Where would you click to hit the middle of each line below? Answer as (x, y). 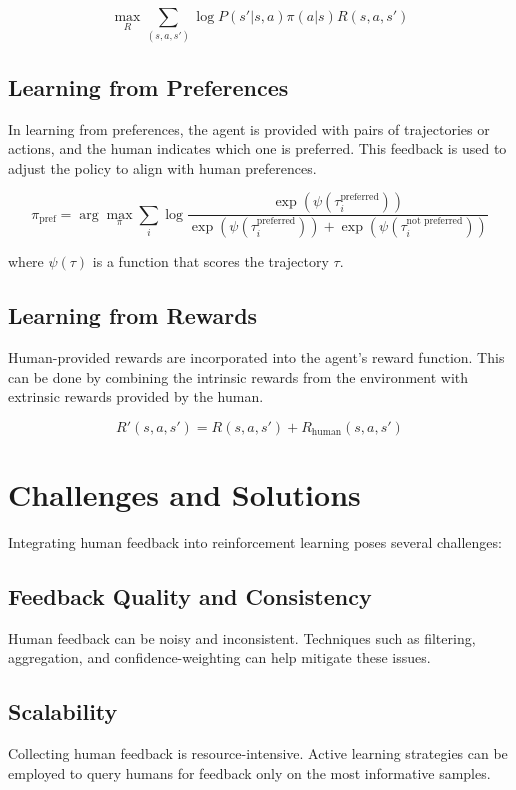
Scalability (63, 711)
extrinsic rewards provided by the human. (136, 396)
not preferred (434, 221)
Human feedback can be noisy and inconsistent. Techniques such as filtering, (242, 637)
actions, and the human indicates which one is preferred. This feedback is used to (257, 148)
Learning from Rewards (133, 315)
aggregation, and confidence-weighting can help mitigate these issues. (219, 657)
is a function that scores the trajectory (210, 261)
